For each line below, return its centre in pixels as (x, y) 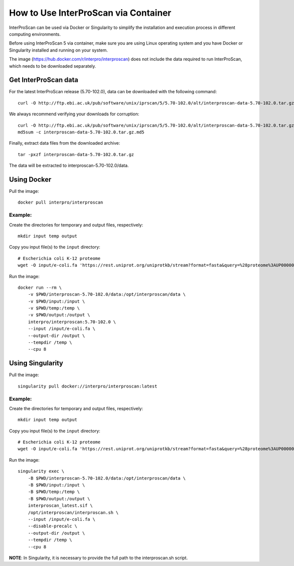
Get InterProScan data (44, 80)
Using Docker (30, 179)
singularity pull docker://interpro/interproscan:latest (88, 386)
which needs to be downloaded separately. (53, 66)
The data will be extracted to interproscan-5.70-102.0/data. (69, 166)
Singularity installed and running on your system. (58, 50)
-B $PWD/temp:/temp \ (54, 492)
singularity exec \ (41, 471)
